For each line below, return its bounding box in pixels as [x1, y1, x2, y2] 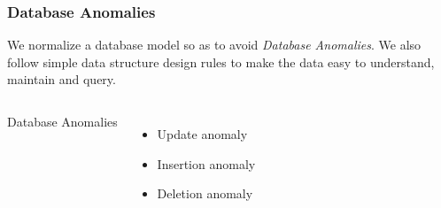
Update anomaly [157, 125, 248, 143]
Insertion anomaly [157, 154, 256, 173]
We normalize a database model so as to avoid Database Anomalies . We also [7, 35, 422, 54]
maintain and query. [7, 70, 116, 89]
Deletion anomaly [157, 184, 253, 203]
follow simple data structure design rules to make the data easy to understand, [7, 52, 435, 71]
